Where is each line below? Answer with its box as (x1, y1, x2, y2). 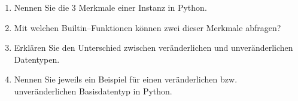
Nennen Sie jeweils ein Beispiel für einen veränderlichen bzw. (14, 73, 238, 85)
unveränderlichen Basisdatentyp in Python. (14, 84, 172, 97)
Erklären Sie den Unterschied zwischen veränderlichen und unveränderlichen (14, 41, 293, 54)
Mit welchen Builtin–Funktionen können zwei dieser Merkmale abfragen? (14, 21, 281, 33)
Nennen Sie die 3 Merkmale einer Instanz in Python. (14, 1, 207, 13)
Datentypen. (14, 53, 60, 65)
